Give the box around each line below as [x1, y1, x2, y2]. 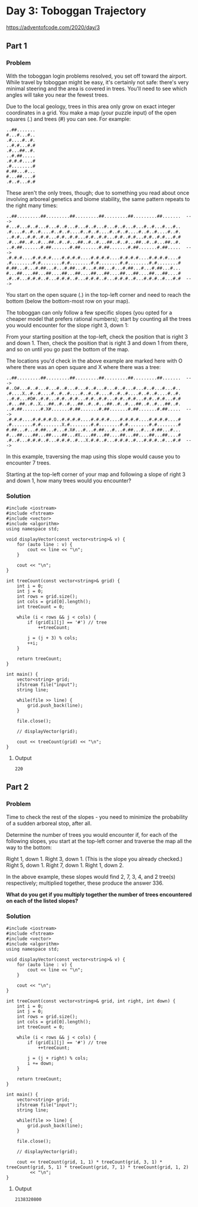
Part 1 [6, 41, 28, 51]
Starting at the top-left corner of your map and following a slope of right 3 [6, 471, 186, 478]
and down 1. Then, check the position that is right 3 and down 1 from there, [6, 339, 189, 347]
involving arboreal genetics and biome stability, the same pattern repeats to [6, 195, 190, 202]
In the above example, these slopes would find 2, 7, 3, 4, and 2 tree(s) [6, 873, 176, 880]
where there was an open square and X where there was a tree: [6, 363, 161, 370]
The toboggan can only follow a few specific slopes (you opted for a [6, 309, 173, 316]
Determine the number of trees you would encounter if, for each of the [6, 831, 178, 838]
